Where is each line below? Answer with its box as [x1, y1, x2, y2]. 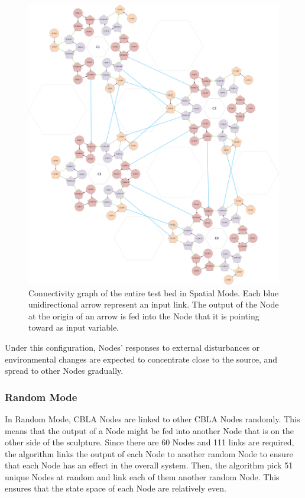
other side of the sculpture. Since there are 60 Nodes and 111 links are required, [5, 436, 294, 448]
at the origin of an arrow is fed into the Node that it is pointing [28, 309, 259, 322]
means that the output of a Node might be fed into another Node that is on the [5, 424, 294, 436]
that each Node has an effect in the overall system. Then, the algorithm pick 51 [5, 459, 293, 471]
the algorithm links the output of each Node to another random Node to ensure [5, 447, 293, 460]
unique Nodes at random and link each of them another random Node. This [5, 470, 280, 483]
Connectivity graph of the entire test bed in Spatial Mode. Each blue [28, 286, 279, 299]
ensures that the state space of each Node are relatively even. [5, 482, 226, 494]
